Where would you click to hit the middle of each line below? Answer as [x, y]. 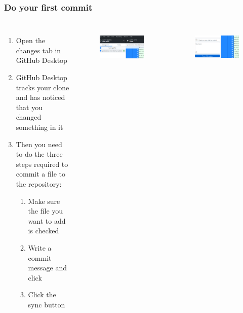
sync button [47, 304]
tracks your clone [43, 87]
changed [29, 117]
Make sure [44, 201]
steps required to [42, 164]
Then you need [39, 144]
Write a [40, 247]
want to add [47, 220]
